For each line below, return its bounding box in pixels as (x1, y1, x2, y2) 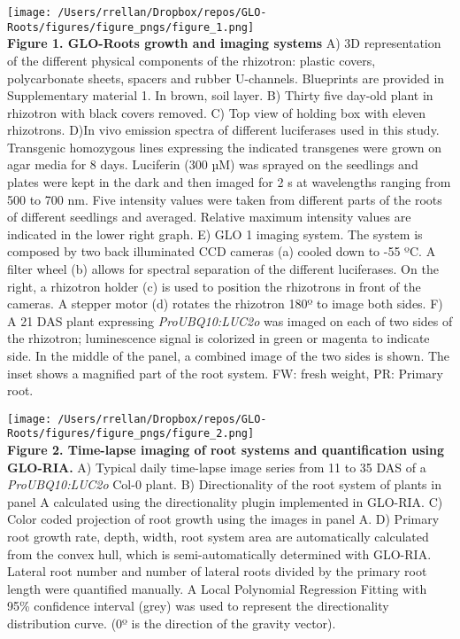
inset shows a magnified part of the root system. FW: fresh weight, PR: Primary (7, 363, 443, 382)
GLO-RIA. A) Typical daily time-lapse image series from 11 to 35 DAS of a (7, 457, 426, 476)
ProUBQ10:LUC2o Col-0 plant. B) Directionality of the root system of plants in (7, 475, 441, 494)
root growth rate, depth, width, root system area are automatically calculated (7, 527, 429, 546)
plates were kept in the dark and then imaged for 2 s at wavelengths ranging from (7, 173, 451, 191)
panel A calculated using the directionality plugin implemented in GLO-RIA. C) (7, 492, 443, 510)
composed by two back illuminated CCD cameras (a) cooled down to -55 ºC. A (7, 242, 436, 261)
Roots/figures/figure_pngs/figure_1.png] (7, 20, 255, 34)
